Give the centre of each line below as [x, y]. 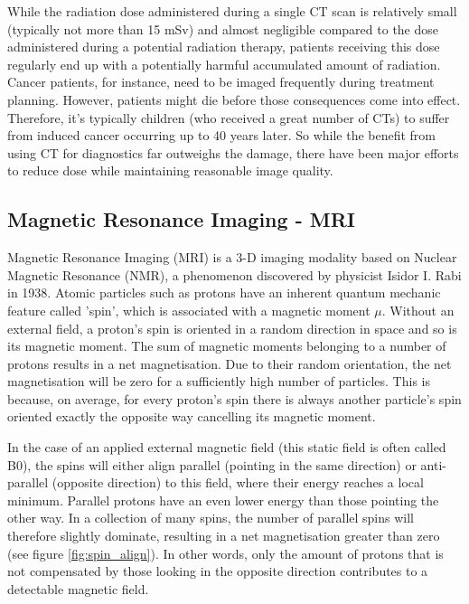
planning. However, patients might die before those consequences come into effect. [234, 99]
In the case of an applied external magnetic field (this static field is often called [227, 447]
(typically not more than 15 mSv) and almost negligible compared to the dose [223, 28]
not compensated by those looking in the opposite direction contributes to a [218, 571]
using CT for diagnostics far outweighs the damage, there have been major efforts [233, 152]
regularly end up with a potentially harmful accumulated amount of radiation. [224, 64]
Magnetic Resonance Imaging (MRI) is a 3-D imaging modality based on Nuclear [232, 257]
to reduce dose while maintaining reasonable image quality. [170, 170]
